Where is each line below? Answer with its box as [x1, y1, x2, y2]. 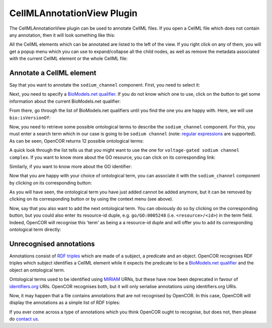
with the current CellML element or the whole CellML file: [9, 55, 128, 61]
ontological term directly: [9, 227, 61, 233]
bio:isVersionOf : [9, 114, 51, 120]
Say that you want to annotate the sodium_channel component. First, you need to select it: [9, 82, 200, 88]
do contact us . [9, 316, 40, 322]
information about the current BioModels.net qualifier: [9, 98, 121, 104]
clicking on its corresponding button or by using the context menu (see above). [9, 196, 174, 202]
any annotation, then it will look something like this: [9, 32, 115, 38]
